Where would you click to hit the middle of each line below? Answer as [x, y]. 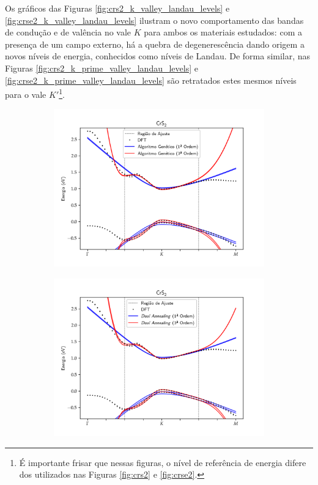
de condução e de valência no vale [68, 32]
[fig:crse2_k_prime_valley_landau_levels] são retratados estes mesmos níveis [151, 80]
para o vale [26, 94]
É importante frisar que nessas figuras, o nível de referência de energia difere [163, 462]
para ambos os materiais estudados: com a [223, 32]
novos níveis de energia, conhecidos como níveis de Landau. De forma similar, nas [158, 56]
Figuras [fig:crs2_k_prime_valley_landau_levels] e [102, 68]
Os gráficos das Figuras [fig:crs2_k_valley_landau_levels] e [117, 8]
